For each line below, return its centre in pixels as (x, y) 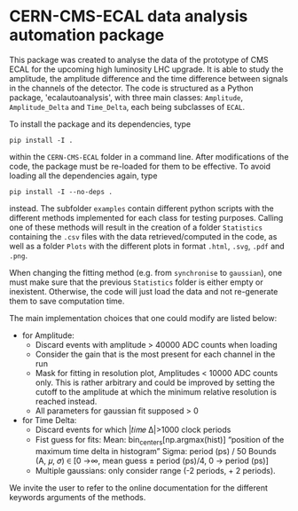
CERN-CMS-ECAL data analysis (129, 16)
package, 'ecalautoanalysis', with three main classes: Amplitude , (126, 97)
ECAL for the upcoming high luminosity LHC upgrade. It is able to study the (146, 69)
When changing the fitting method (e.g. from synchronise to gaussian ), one (145, 272)
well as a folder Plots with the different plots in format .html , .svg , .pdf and (147, 246)
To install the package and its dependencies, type (100, 124)
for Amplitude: (48, 335)
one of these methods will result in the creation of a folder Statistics (136, 227)
